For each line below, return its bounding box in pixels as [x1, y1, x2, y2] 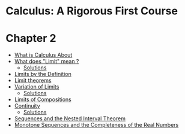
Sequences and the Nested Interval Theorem [14, 115, 126, 122]
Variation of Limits [14, 83, 59, 90]
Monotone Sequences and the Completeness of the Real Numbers [14, 121, 179, 129]
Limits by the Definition [14, 71, 71, 78]
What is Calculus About [14, 51, 73, 59]
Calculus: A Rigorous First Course [5, 4, 178, 18]
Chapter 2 [5, 32, 56, 45]
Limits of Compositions [14, 96, 71, 103]
